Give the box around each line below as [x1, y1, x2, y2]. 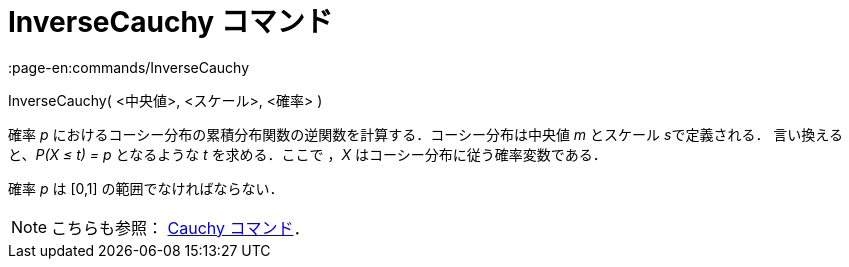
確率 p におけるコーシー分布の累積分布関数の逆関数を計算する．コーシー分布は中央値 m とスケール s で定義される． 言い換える [8, 125, 843, 143]
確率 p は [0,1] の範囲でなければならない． [8, 179, 284, 197]
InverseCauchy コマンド [8, 5, 333, 39]
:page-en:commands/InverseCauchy [8, 58, 250, 76]
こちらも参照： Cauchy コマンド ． [51, 217, 310, 238]
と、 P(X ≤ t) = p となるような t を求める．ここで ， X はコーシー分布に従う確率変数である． [8, 145, 607, 163]
